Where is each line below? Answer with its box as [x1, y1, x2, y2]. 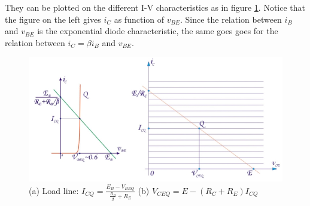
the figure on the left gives [5, 13, 101, 25]
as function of [114, 13, 165, 25]
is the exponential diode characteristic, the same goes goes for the [37, 25, 278, 37]
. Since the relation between [180, 13, 282, 25]
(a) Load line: [29, 184, 79, 196]
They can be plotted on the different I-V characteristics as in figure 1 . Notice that [5, 1, 306, 13]
